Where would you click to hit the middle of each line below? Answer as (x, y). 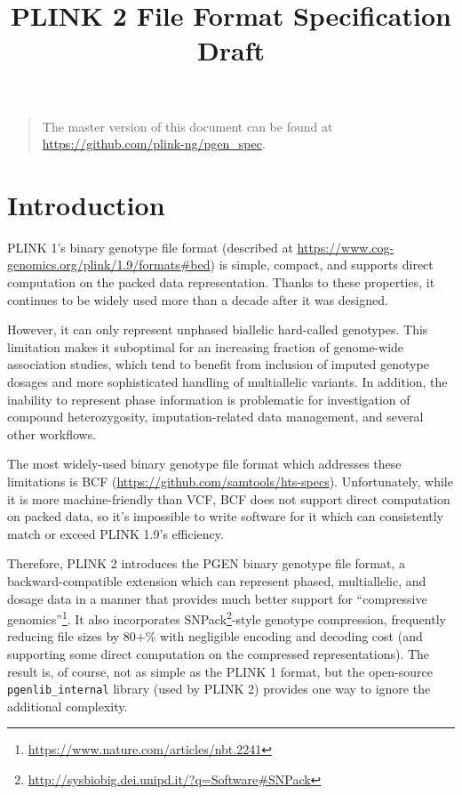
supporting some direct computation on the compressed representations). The (219, 654)
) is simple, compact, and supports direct (322, 265)
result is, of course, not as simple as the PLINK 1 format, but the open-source (220, 671)
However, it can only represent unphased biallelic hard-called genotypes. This (218, 329)
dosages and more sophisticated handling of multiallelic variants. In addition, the (227, 382)
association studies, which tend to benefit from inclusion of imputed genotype (218, 364)
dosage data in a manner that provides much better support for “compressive (217, 598)
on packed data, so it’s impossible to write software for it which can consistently (226, 516)
